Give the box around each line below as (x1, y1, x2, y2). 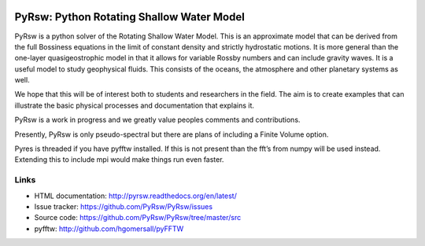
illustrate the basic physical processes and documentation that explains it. (14, 101, 255, 110)
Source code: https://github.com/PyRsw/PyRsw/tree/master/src (34, 213, 242, 222)
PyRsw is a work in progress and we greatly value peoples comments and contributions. (14, 115, 301, 125)
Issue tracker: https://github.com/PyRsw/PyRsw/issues (34, 201, 213, 211)
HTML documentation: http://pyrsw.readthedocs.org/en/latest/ (34, 191, 238, 200)
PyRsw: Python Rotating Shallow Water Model (14, 10, 246, 24)
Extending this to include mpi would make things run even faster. (14, 155, 224, 164)
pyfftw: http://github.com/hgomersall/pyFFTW (34, 224, 184, 233)
